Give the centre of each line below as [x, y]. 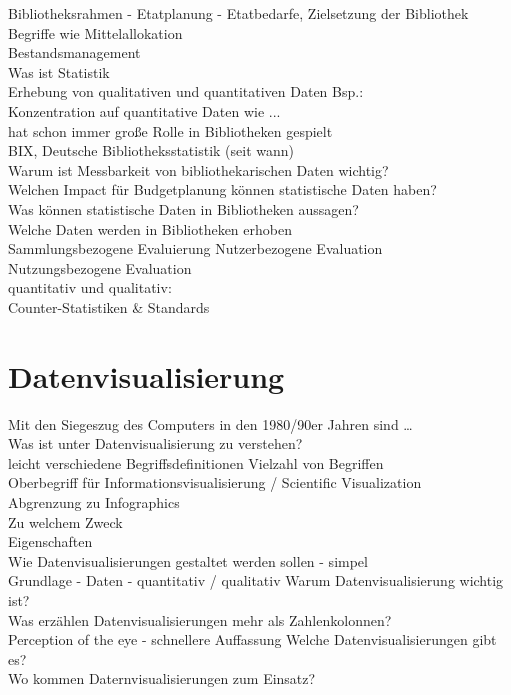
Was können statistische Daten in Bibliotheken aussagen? [183, 208]
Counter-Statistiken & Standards [109, 306]
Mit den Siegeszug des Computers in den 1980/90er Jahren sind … [210, 423]
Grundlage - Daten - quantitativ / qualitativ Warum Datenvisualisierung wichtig [256, 580]
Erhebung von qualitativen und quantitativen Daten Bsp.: [186, 91]
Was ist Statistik [59, 71]
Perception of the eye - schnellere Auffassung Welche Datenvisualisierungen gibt [252, 639]
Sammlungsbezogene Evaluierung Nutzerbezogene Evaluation [195, 248]
